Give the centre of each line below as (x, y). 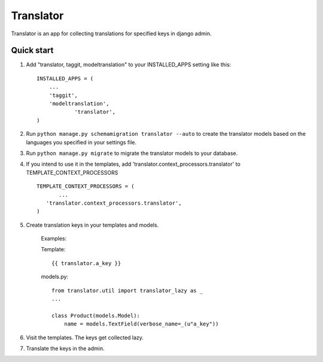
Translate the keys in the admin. (65, 348)
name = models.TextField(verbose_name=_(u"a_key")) (141, 324)
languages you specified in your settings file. (81, 142)
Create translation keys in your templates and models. (92, 225)
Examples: (54, 239)
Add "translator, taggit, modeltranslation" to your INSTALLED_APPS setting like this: (129, 65)
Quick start (32, 51)
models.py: (55, 277)
